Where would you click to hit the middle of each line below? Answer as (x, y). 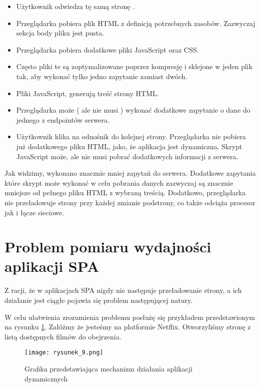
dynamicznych (46, 378)
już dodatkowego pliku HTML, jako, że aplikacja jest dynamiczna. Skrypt (129, 146)
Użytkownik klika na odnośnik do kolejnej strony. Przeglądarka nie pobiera (131, 136)
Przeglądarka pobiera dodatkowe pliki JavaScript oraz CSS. (107, 49)
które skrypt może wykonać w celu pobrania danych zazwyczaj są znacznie (119, 182)
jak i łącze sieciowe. (34, 212)
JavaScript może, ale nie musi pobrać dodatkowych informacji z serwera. (127, 156)
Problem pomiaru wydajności (108, 247)
